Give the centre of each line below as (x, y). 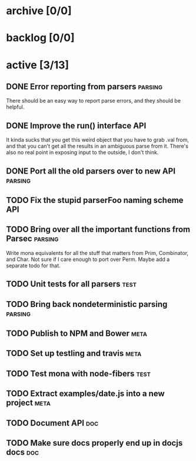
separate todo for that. (33, 265)
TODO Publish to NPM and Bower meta (77, 333)
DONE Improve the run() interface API (76, 125)
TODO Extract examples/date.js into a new (85, 394)
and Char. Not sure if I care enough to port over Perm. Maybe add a (88, 259)
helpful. (15, 107)
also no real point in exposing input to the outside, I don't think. (82, 152)
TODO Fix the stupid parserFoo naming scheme (95, 200)
